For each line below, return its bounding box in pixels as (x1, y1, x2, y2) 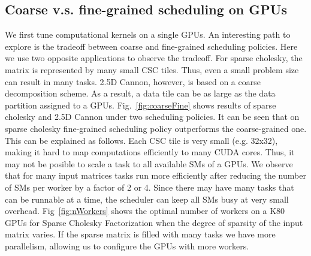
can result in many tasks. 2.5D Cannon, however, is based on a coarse (5, 75, 261, 88)
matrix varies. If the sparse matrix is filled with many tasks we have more (5, 228, 276, 240)
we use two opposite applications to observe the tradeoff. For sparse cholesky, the (5, 52, 303, 64)
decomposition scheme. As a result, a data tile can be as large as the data (5, 87, 276, 100)
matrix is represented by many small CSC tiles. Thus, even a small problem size (5, 63, 299, 76)
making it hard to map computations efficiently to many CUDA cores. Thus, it (5, 146, 295, 158)
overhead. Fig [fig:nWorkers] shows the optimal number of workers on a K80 (5, 204, 285, 217)
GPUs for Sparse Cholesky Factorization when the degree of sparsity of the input (5, 216, 303, 228)
